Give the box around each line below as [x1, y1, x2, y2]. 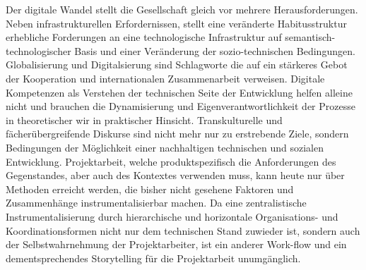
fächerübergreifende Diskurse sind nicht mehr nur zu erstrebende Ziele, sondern [6, 126, 349, 141]
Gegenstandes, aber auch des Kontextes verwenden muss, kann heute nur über [6, 168, 345, 183]
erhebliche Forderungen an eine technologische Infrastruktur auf [6, 30, 282, 44]
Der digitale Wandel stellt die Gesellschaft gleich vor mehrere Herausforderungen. [6, 2, 358, 16]
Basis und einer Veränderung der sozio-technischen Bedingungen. [74, 43, 355, 58]
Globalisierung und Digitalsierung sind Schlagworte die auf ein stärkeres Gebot [6, 57, 348, 72]
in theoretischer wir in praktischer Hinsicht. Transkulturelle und [6, 112, 283, 127]
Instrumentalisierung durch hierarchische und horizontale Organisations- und [6, 209, 338, 223]
